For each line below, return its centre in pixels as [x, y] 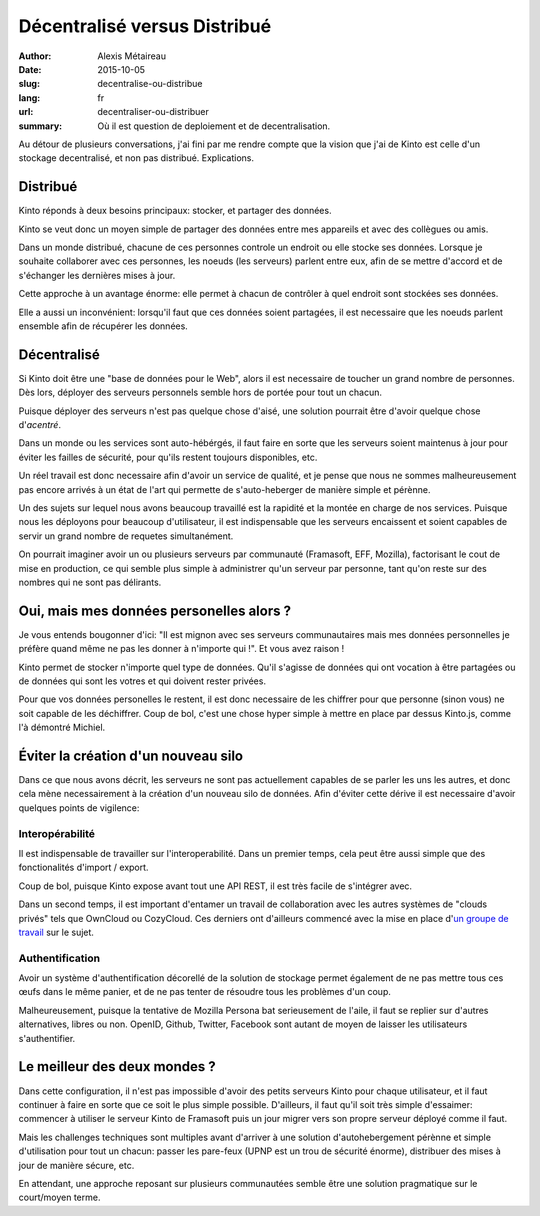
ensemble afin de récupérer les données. [103, 326]
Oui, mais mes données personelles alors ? [155, 610]
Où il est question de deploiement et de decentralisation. [214, 126]
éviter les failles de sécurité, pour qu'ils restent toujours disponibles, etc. [168, 457]
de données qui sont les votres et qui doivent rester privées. [142, 681]
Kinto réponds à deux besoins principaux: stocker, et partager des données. [175, 211]
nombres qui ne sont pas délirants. [90, 582]
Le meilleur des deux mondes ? [117, 1066]
